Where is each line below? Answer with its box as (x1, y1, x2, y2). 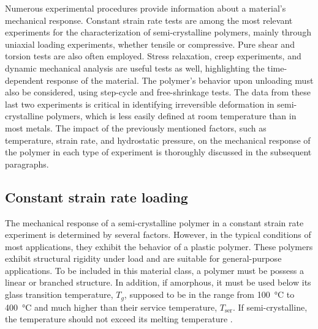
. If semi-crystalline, (232, 300, 308, 313)
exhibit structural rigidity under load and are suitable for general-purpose (5, 252, 282, 265)
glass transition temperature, (5, 288, 113, 301)
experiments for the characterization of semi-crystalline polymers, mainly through (5, 26, 311, 39)
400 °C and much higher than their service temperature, (5, 300, 218, 313)
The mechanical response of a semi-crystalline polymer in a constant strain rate (5, 216, 304, 229)
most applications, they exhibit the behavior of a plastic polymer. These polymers (5, 240, 313, 253)
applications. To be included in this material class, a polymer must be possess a (5, 264, 305, 276)
